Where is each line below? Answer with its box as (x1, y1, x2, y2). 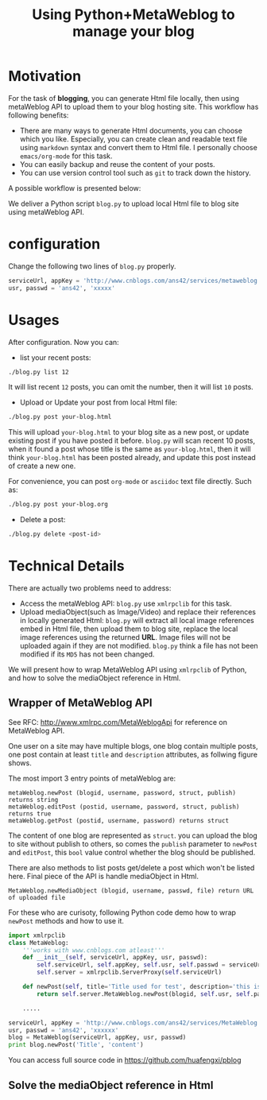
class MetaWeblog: (8, 939, 69, 947)
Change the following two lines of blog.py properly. (8, 261, 176, 271)
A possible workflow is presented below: (8, 183, 141, 192)
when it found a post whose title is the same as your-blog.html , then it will (8, 444, 252, 454)
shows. (8, 757, 32, 768)
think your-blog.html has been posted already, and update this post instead (8, 453, 256, 463)
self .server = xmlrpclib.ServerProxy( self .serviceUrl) (37, 968, 222, 977)
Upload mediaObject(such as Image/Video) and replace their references (19, 607, 257, 617)
